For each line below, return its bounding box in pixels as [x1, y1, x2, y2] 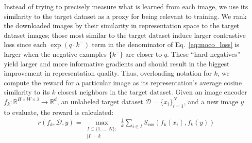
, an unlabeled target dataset [57, 96, 143, 106]
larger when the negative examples [4, 48, 107, 59]
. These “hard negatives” [167, 48, 241, 59]
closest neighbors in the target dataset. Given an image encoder [57, 87, 247, 97]
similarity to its [4, 87, 50, 97]
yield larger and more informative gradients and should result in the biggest [4, 58, 230, 68]
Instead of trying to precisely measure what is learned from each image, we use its [4, 1, 248, 11]
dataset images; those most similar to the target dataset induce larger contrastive [4, 30, 246, 40]
